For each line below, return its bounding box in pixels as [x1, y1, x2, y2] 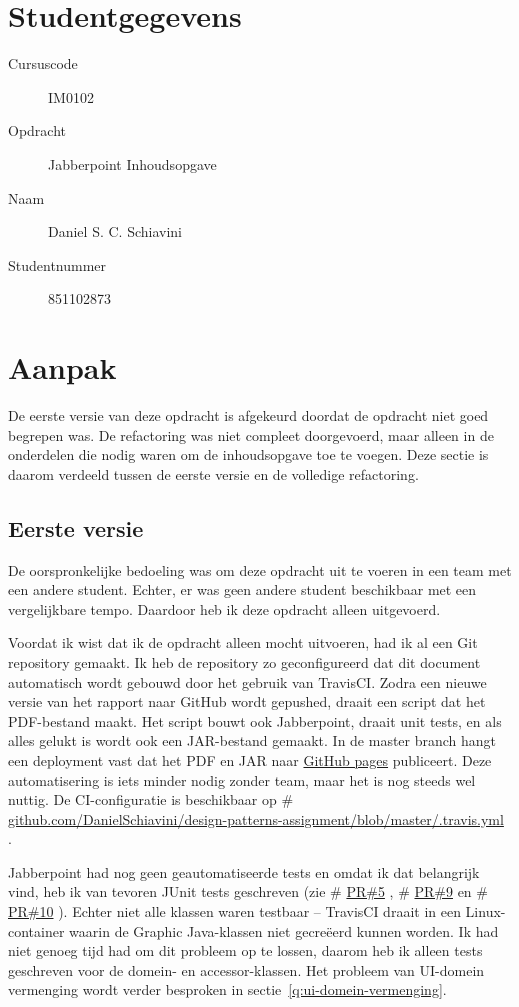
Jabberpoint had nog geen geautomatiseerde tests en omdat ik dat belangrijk [8, 861, 480, 882]
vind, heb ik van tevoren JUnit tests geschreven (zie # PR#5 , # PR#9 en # [8, 881, 488, 902]
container [8, 920, 65, 941]
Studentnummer [8, 254, 107, 275]
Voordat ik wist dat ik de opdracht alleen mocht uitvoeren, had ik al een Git [8, 632, 478, 653]
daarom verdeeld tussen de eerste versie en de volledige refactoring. [8, 463, 419, 484]
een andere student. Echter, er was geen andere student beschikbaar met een [8, 579, 477, 600]
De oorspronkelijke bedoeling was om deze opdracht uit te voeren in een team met [8, 559, 512, 580]
